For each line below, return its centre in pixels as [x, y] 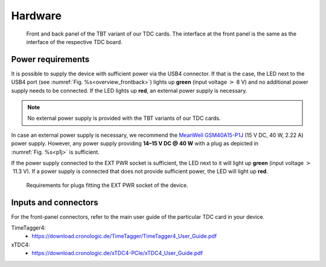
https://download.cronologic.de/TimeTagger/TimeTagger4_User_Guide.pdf [124, 236]
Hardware [36, 16]
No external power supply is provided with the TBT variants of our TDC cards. [124, 118]
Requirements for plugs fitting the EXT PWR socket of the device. [107, 185]
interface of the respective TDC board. [75, 42]
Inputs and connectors [55, 202]
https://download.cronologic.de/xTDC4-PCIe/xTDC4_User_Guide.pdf [117, 253]
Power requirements [50, 59]
